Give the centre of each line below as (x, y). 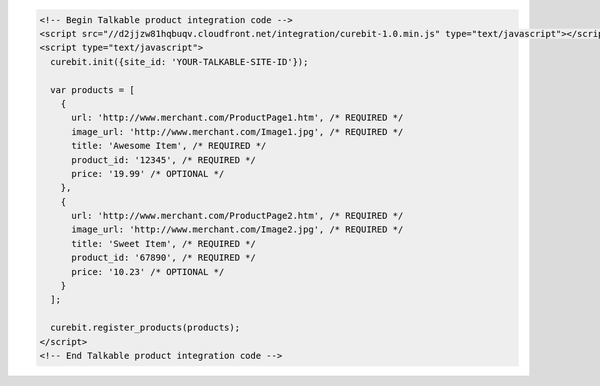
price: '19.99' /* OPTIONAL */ (148, 173)
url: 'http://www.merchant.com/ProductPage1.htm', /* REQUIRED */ (237, 118)
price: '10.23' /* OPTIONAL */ (148, 271)
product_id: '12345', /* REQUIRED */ (164, 159)
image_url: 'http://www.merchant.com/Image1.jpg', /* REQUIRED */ (237, 131)
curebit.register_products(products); (145, 328)
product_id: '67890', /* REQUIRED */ (164, 258)
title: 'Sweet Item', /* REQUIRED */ (164, 243)
